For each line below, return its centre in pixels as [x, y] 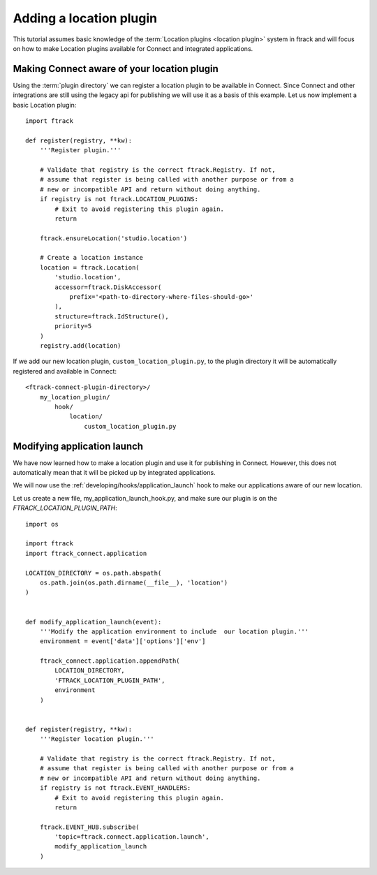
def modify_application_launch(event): [94, 622]
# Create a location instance [91, 258]
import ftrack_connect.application [86, 553]
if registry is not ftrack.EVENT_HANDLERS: [115, 788]
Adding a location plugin [85, 18]
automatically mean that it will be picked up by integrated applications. [114, 473]
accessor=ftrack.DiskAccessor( [108, 287]
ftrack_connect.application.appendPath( [110, 661]
